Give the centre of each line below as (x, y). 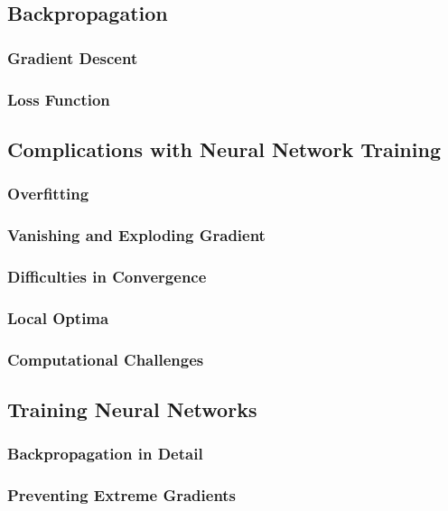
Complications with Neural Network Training (224, 149)
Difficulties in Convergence (107, 276)
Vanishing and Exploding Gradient (136, 235)
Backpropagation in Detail (105, 454)
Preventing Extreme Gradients (122, 495)
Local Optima (58, 317)
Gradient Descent (73, 57)
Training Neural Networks (132, 409)
